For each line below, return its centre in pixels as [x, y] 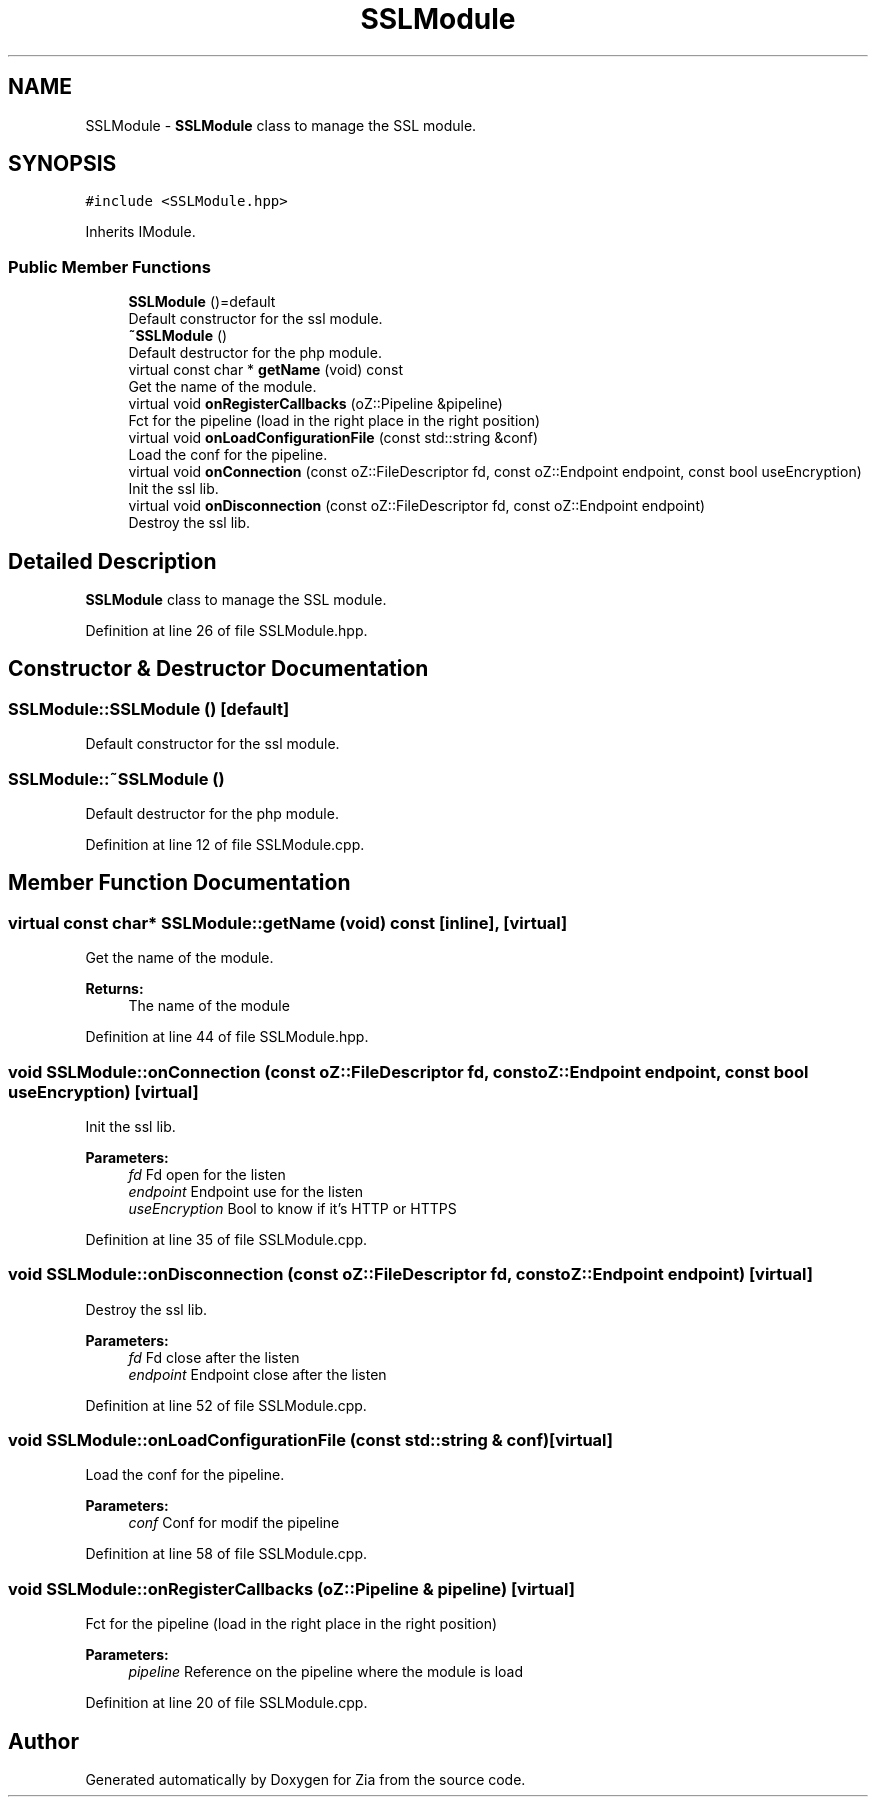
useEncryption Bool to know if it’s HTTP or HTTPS [292, 1208]
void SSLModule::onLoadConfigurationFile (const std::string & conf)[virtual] [311, 1440]
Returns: [114, 989]
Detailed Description [112, 561]
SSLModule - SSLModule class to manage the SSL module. [281, 125]
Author [43, 1741]
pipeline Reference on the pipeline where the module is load [326, 1672]
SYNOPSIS [62, 164]
